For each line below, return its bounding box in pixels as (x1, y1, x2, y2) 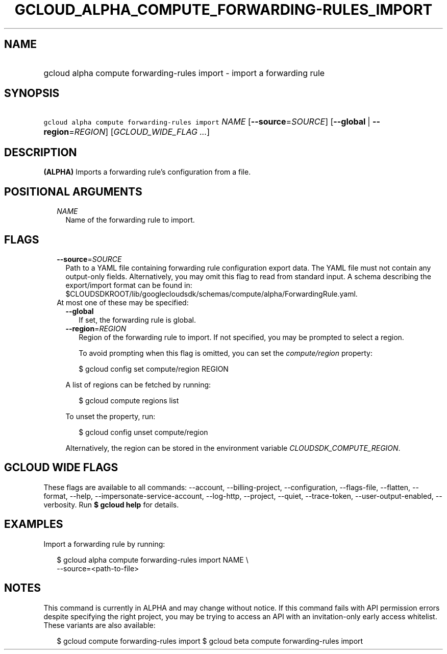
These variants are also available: (43, 620, 156, 629)
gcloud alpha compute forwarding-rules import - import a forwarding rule (43, 67, 325, 78)
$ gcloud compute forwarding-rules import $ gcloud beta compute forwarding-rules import (57, 636, 363, 645)
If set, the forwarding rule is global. (79, 315, 196, 324)
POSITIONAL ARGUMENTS (4, 185, 142, 198)
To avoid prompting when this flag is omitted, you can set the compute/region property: (79, 348, 373, 357)
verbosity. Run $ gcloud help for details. (43, 500, 179, 509)
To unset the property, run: (65, 411, 156, 421)
